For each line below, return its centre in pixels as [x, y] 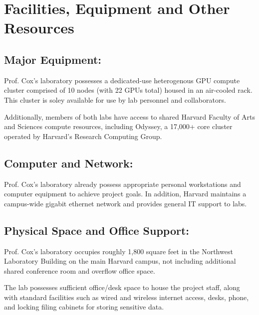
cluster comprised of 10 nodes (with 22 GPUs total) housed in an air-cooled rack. [128, 90]
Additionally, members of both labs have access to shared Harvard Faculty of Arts [129, 116]
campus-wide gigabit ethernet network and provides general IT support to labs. [126, 203]
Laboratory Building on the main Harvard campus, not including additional [120, 261]
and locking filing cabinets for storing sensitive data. [84, 307]
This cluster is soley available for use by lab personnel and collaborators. [115, 99]
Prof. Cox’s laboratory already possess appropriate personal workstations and [123, 184]
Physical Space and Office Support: [97, 230]
